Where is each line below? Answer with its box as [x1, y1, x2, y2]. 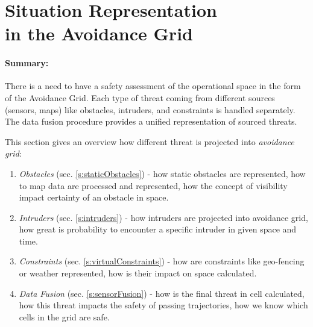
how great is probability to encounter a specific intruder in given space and [19, 223, 297, 235]
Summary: [5, 57, 49, 69]
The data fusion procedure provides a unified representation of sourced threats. [5, 115, 297, 128]
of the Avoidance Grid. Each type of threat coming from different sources [5, 91, 275, 104]
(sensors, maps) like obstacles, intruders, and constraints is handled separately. [5, 103, 296, 116]
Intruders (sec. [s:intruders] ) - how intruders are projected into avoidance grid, [19, 211, 308, 223]
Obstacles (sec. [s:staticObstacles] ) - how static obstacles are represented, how [19, 167, 306, 179]
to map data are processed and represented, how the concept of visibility [19, 179, 288, 192]
